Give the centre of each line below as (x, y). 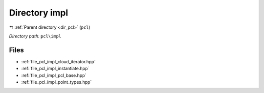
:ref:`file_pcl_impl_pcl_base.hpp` (54, 75)
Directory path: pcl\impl (35, 36)
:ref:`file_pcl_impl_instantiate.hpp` (55, 69)
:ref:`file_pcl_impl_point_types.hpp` (56, 82)
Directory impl (39, 13)
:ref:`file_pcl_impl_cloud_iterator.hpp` (58, 61)
